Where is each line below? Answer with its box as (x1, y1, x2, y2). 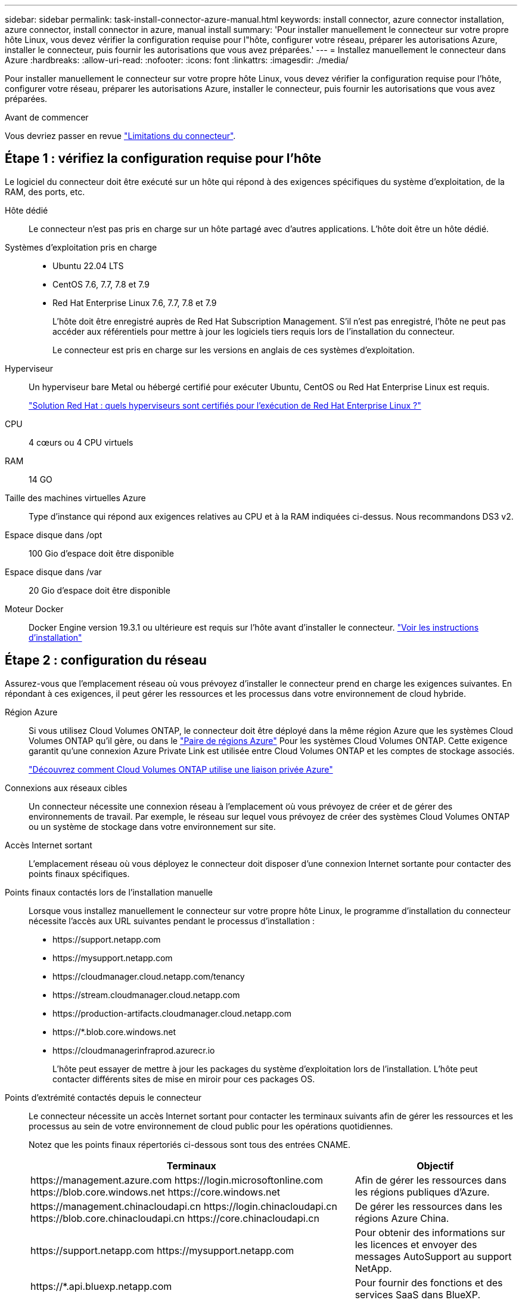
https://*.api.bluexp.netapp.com (30, 1280, 172, 1292)
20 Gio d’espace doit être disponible (29, 585, 170, 595)
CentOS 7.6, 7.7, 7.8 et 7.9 (52, 279, 150, 289)
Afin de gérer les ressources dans (355, 1174, 507, 1186)
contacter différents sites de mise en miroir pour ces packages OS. (52, 1073, 315, 1084)
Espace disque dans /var (5, 566, 102, 577)
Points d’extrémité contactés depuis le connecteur (5, 1092, 201, 1103)
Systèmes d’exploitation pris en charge (5, 242, 157, 252)
